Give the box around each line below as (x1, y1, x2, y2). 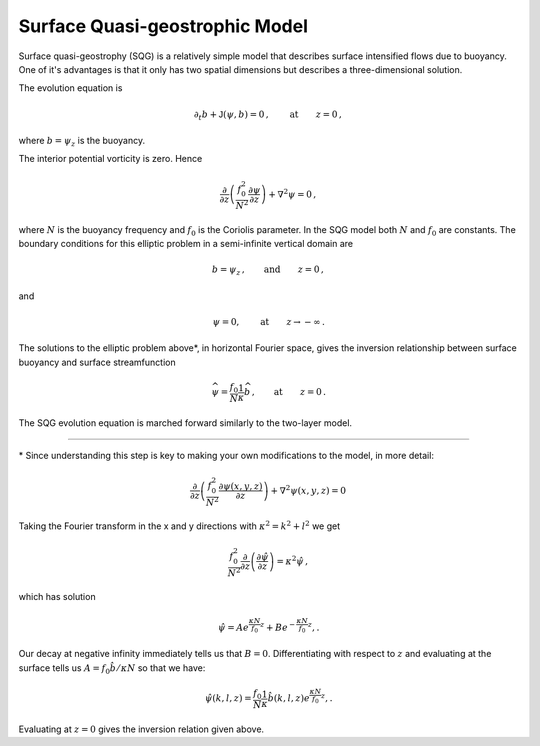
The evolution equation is (18, 82, 123, 94)
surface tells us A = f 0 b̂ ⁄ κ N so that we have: (18, 661, 206, 676)
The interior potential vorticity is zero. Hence (18, 153, 203, 165)
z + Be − (260, 620, 296, 634)
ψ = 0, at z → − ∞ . (212, 316, 325, 327)
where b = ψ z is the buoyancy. (18, 135, 145, 149)
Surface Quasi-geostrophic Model (18, 15, 309, 37)
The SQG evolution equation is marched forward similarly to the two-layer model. (18, 416, 353, 429)
